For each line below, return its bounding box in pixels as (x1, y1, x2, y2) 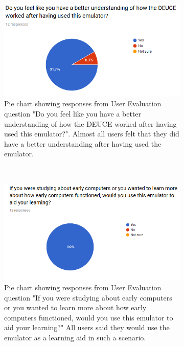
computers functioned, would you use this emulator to (4, 312, 173, 322)
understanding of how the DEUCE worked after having (4, 118, 177, 129)
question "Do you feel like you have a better (4, 108, 142, 119)
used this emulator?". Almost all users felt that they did (4, 128, 179, 139)
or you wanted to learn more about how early (4, 302, 147, 313)
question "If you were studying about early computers (4, 292, 172, 303)
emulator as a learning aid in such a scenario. (4, 332, 146, 342)
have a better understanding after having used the (4, 138, 162, 149)
